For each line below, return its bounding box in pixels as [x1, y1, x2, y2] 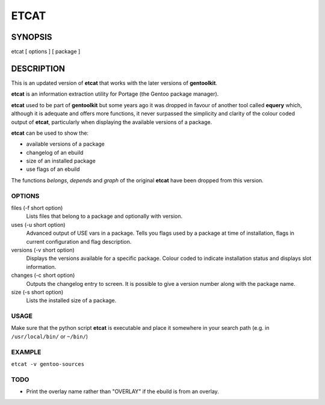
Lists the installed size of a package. [26, 297, 117, 304]
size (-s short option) [11, 288, 64, 295]
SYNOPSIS [11, 32, 52, 42]
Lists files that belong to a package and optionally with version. [26, 212, 183, 220]
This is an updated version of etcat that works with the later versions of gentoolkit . [11, 79, 218, 87]
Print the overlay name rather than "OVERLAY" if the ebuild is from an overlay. [26, 388, 219, 395]
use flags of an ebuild [26, 165, 81, 173]
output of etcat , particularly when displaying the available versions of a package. [11, 118, 212, 126]
